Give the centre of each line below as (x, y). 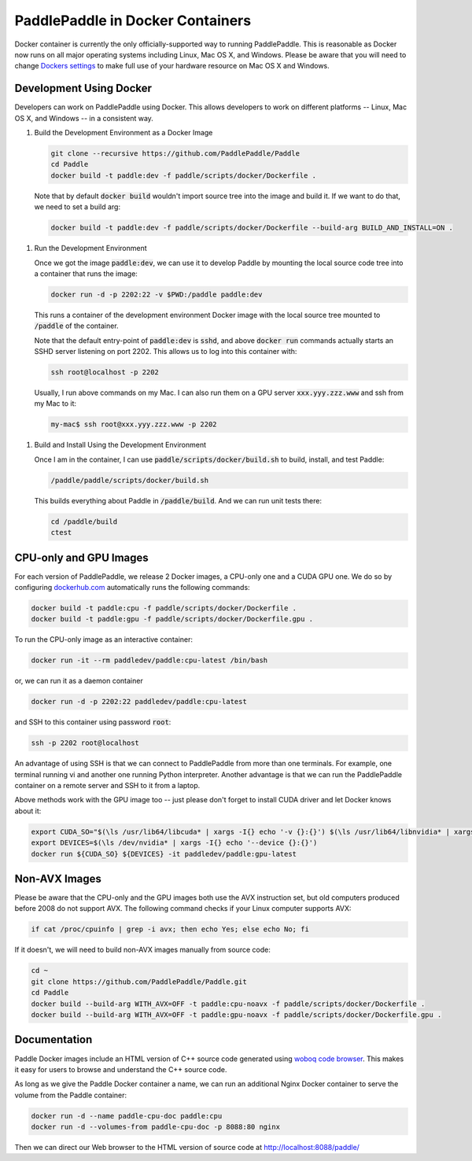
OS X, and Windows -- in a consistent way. (84, 118)
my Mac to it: (55, 404)
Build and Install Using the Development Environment (120, 445)
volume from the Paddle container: (71, 1095)
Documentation (53, 1039)
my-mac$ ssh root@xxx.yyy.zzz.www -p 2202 (134, 424)
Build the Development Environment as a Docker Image (124, 133)
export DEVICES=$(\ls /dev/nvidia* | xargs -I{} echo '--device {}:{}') (174, 843)
